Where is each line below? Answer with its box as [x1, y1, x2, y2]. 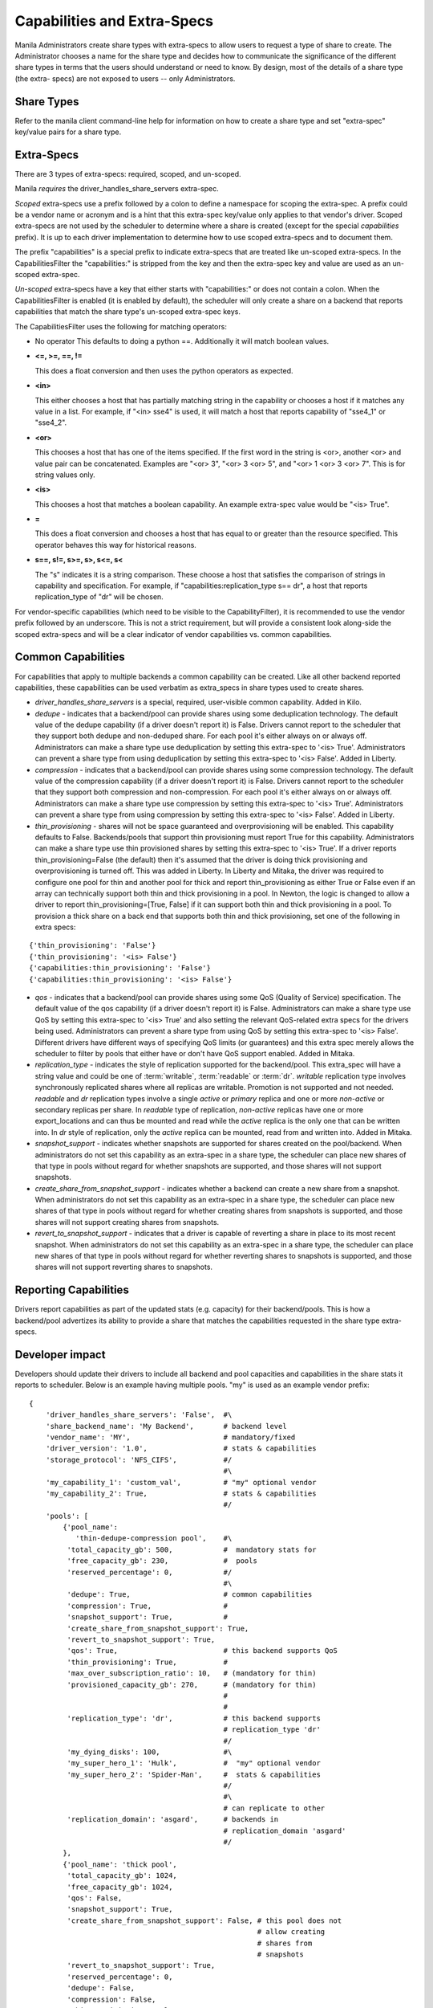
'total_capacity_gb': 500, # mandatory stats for [67, 1545, 317, 1554]
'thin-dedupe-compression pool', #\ [75, 1534, 233, 1543]
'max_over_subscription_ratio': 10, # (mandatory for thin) [67, 1669, 317, 1678]
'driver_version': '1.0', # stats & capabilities [45, 1444, 317, 1453]
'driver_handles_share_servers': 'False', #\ [45, 1410, 233, 1419]
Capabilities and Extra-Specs [14, 12, 214, 30]
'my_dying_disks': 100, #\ [67, 1747, 233, 1757]
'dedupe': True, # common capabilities [67, 1590, 313, 1599]
